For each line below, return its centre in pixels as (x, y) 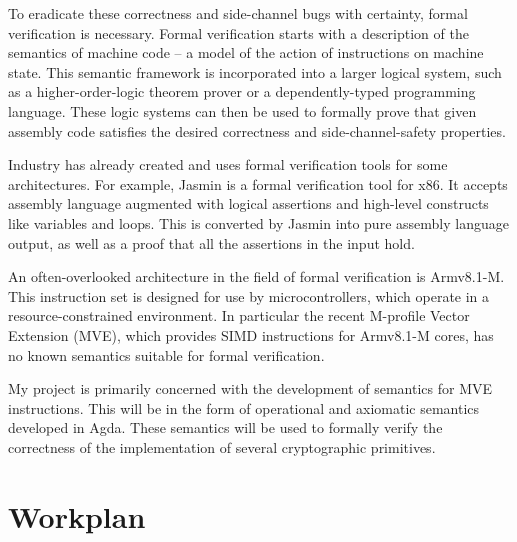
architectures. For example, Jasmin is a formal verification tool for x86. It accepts (258, 183)
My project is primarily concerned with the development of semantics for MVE (250, 388)
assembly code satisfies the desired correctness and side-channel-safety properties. (257, 130)
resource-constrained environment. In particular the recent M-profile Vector (239, 315)
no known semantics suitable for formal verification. (166, 354)
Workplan (77, 515)
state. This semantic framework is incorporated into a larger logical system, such (255, 71)
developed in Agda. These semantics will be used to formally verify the (225, 427)
